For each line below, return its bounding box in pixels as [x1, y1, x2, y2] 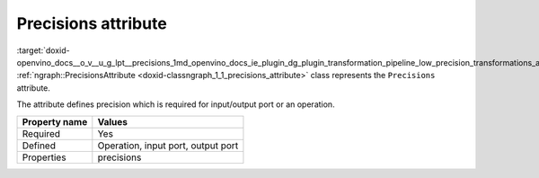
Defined [22, 139, 56, 152]
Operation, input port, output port [97, 139, 239, 152]
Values [97, 115, 128, 128]
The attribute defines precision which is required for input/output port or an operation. [16, 99, 336, 110]
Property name [22, 115, 88, 128]
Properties [22, 151, 66, 164]
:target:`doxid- [16, 45, 71, 56]
